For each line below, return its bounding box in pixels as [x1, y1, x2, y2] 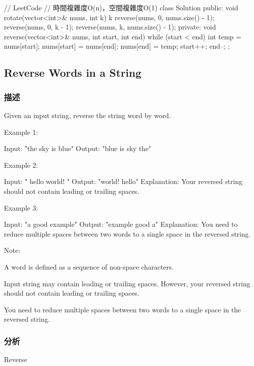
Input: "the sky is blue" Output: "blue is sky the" [4, 143, 151, 153]
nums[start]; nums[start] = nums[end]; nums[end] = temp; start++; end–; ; [4, 41, 230, 51]
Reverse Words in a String [4, 65, 141, 80]
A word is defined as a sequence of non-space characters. [4, 261, 174, 272]
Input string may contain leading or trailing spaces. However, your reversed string [4, 278, 251, 288]
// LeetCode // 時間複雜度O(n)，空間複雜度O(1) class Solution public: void [4, 2, 238, 12]
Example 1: [4, 126, 38, 137]
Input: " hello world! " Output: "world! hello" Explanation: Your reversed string [4, 176, 243, 186]
